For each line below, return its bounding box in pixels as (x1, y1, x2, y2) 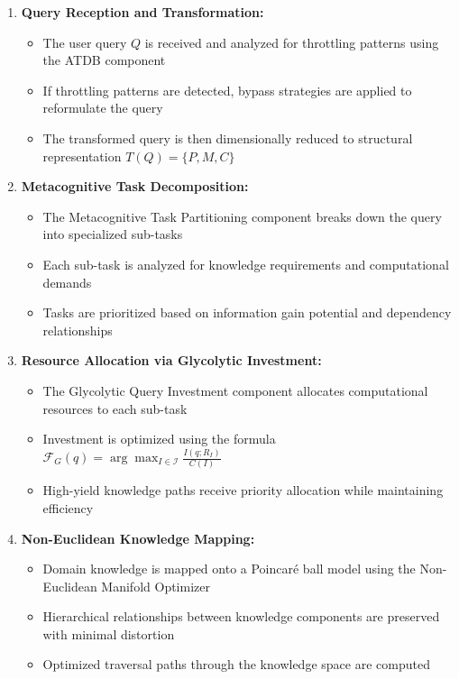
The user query (42, 32, 127, 51)
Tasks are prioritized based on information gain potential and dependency (42, 303, 452, 322)
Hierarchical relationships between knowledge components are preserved (42, 607, 440, 626)
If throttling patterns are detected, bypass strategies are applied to (42, 80, 412, 99)
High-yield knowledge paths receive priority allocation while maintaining (42, 481, 444, 500)
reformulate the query (42, 98, 163, 117)
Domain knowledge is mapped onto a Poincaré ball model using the (42, 559, 416, 578)
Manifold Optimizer (101, 576, 210, 595)
